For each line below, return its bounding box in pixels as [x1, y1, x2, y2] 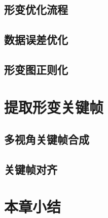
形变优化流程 [4, 2, 68, 17]
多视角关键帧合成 [4, 131, 89, 147]
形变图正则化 [4, 61, 68, 77]
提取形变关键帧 [4, 96, 104, 117]
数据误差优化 [4, 32, 68, 47]
